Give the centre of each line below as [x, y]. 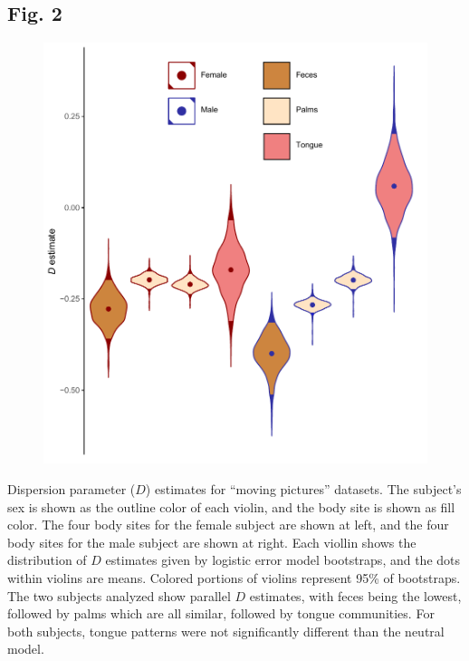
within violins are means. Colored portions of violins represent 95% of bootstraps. [234, 578]
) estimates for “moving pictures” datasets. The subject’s [303, 489]
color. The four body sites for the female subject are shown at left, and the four [228, 525]
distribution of [47, 560]
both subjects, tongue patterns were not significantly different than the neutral [226, 631]
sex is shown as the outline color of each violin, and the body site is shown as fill [231, 506]
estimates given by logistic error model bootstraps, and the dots [283, 560]
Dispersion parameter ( [72, 489]
